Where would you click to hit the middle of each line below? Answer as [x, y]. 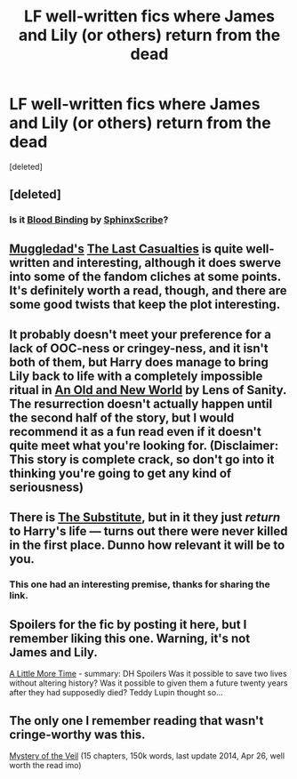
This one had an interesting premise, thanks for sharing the [140, 584]
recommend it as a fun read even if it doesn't [136, 432]
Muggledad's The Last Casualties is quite [126, 249]
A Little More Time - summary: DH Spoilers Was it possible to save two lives [148, 674]
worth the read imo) [45, 765]
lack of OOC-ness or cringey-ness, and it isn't [139, 349]
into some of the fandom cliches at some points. [145, 276]
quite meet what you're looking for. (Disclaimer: [144, 446]
